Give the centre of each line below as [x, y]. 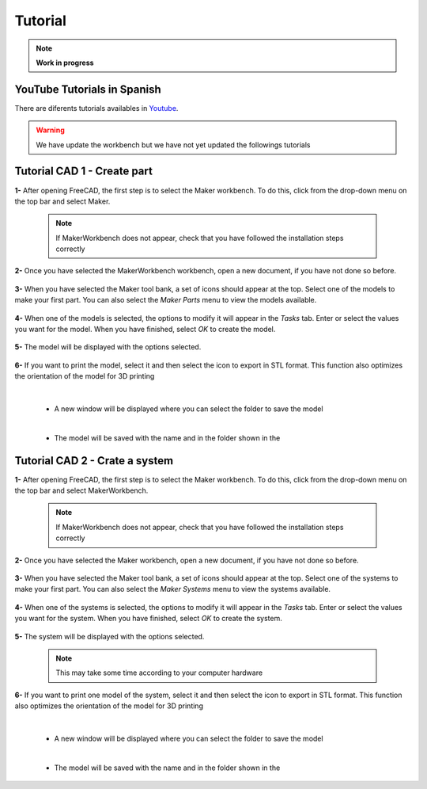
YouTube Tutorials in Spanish [88, 89]
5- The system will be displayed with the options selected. [110, 636]
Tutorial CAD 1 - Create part [84, 172]
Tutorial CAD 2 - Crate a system [94, 461]
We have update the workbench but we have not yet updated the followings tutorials [173, 145]
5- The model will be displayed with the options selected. [108, 347]
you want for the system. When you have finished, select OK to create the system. [148, 619]
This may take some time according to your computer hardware [159, 673]
